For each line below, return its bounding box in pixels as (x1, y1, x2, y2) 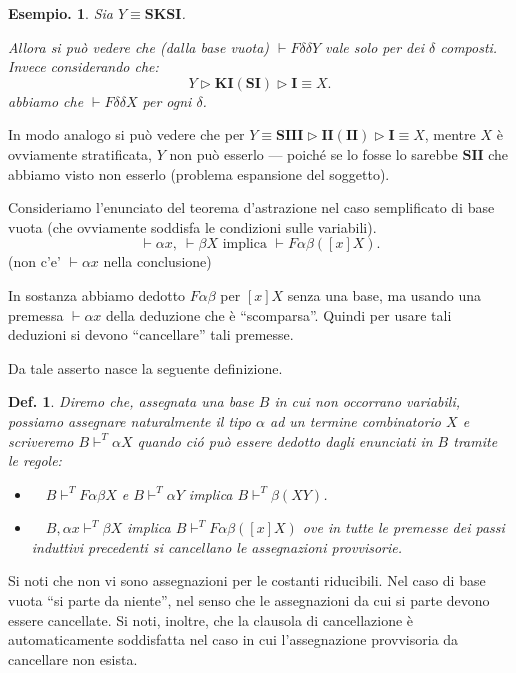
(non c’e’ (8, 251, 61, 272)
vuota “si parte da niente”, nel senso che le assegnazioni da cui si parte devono (8, 590, 490, 611)
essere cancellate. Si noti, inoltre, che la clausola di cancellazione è (8, 609, 414, 630)
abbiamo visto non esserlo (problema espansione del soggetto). (8, 163, 390, 184)
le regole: (8, 450, 62, 471)
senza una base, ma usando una (287, 284, 481, 305)
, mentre (424, 124, 476, 145)
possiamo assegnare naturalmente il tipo (8, 410, 251, 431)
